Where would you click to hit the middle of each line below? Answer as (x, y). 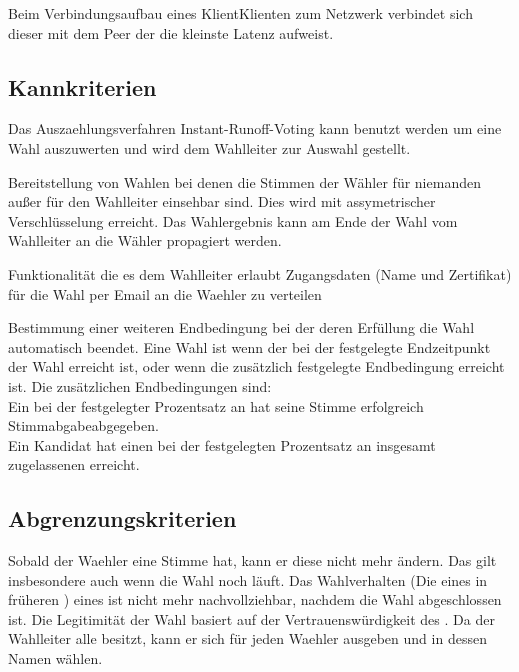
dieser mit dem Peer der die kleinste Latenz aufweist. (171, 32)
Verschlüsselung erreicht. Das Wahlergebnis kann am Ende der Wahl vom (233, 220)
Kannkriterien (82, 86)
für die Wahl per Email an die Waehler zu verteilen (165, 293)
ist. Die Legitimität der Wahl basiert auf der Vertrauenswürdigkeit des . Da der (251, 618)
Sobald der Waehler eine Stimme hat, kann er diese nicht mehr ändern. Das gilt (252, 560)
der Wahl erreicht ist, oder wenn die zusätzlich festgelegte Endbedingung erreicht (256, 366)
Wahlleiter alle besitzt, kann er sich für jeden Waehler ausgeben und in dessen (247, 638)
